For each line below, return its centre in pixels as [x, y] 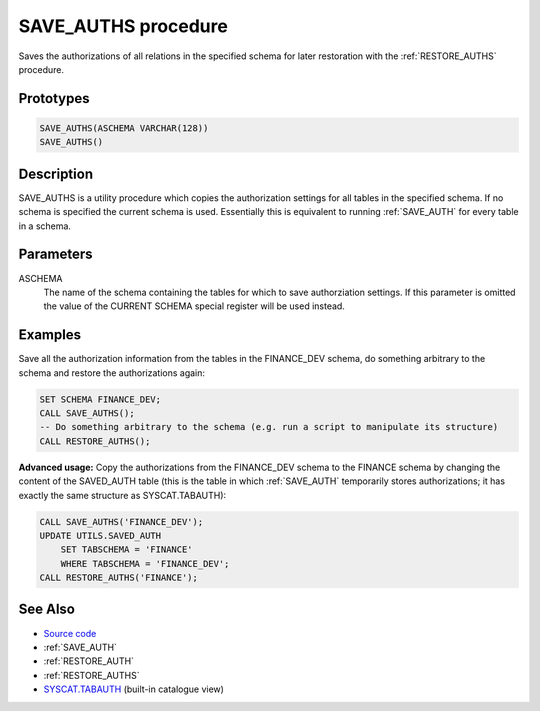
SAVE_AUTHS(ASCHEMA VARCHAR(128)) [124, 128]
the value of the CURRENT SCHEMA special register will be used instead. [194, 306]
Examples [50, 335]
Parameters [55, 254]
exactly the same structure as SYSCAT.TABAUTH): [122, 495]
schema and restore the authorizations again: [111, 372]
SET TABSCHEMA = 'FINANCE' [127, 549]
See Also [46, 609]
